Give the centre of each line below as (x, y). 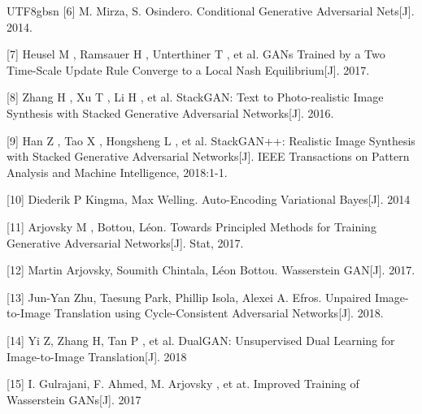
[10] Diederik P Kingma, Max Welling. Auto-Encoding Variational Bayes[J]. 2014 (209, 199)
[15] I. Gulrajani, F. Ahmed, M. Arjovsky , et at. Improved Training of (183, 384)
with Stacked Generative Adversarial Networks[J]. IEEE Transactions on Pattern (208, 156)
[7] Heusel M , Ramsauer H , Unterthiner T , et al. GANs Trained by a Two (196, 54)
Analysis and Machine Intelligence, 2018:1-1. (117, 172)
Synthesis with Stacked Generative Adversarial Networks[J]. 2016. (170, 112)
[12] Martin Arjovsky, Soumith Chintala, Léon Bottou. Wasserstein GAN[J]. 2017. (211, 270)
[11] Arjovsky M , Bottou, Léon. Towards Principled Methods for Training (191, 226)
